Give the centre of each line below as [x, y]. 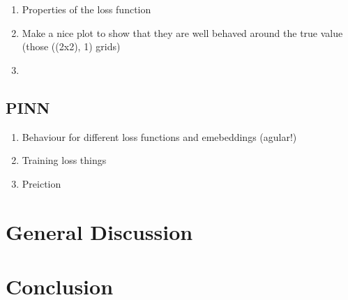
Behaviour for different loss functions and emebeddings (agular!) [159, 136]
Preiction [41, 183]
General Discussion [99, 231]
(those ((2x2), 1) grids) [71, 46]
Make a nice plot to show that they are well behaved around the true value [182, 32]
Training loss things [64, 160]
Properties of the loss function [86, 9]
